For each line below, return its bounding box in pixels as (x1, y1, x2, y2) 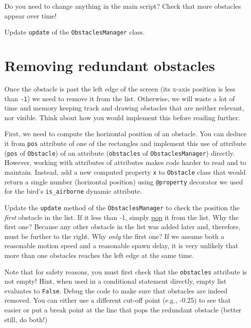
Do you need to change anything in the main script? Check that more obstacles (4, 1, 241, 11)
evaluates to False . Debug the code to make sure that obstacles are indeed (4, 285, 228, 295)
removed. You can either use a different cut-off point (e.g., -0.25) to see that (4, 295, 231, 305)
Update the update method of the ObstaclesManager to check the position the (4, 202, 240, 212)
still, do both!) (4, 314, 48, 324)
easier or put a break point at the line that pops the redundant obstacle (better (4, 305, 242, 314)
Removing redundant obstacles (4, 55, 215, 75)
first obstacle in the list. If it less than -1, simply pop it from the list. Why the (4, 212, 239, 222)
